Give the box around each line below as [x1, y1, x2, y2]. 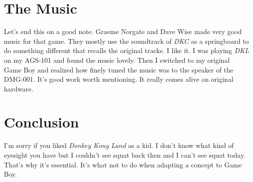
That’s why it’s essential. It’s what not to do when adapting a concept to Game [4, 159, 242, 169]
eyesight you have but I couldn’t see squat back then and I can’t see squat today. [4, 150, 246, 160]
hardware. [4, 83, 34, 93]
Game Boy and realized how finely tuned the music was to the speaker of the [4, 64, 234, 74]
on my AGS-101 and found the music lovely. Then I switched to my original [4, 55, 230, 65]
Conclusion [4, 112, 79, 132]
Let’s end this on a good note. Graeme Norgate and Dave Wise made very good [4, 26, 242, 36]
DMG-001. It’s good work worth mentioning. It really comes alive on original [4, 74, 234, 84]
